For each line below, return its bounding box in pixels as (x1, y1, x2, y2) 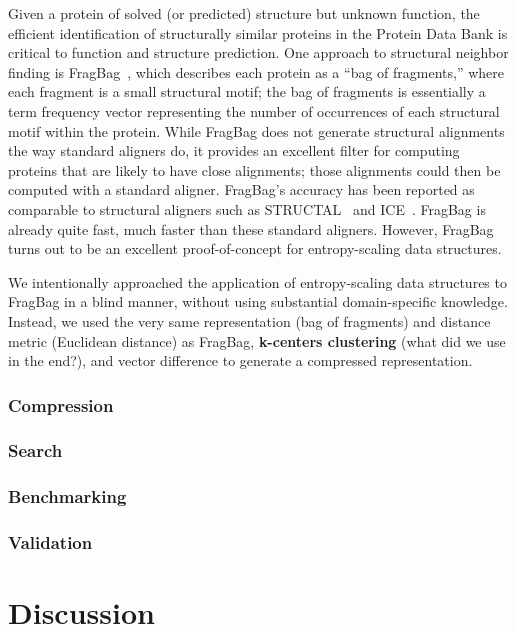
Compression (8, 392, 114, 417)
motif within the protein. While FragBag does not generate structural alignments (8, 120, 505, 141)
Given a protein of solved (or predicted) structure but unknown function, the (8, 3, 480, 23)
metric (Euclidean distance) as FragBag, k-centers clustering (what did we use (8, 330, 506, 351)
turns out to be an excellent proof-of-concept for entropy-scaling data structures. (8, 238, 502, 259)
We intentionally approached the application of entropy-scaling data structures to (8, 271, 507, 292)
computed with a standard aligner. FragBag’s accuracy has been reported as (8, 179, 475, 200)
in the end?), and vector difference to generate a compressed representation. (8, 350, 473, 371)
